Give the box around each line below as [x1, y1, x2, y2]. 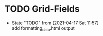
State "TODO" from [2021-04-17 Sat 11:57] [11, 20, 99, 26]
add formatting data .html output [11, 25, 75, 32]
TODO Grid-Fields [4, 3, 80, 15]
